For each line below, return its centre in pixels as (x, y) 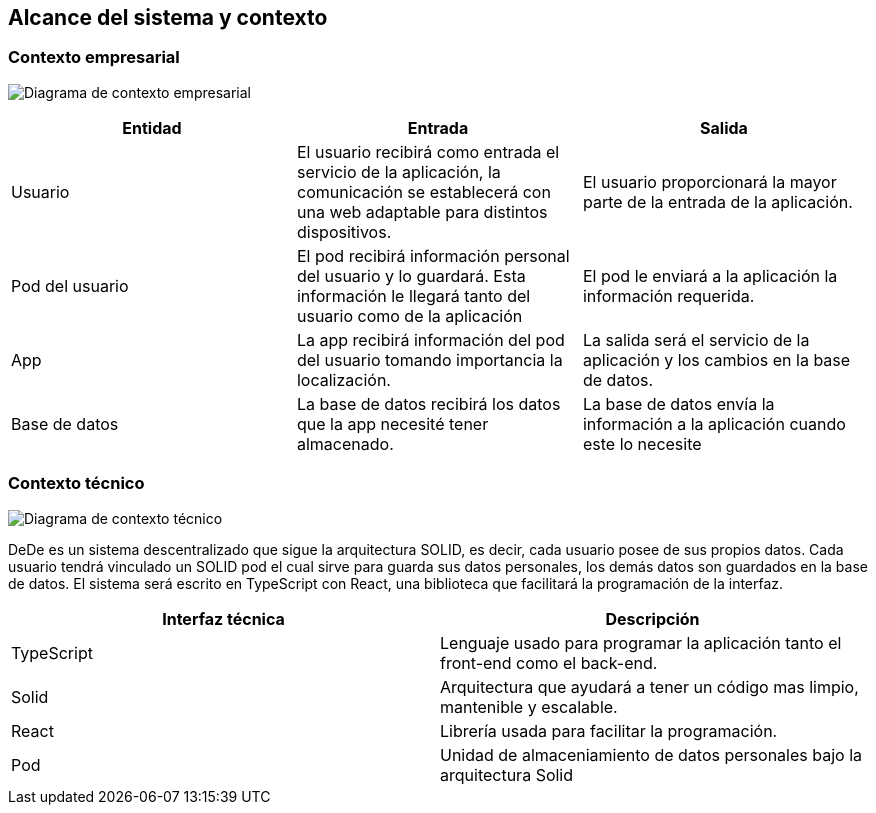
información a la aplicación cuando (714, 423)
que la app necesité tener (392, 423)
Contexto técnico (76, 483)
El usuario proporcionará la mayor (709, 181)
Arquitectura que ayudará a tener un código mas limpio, (649, 686)
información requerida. (668, 295)
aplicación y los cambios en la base (716, 359)
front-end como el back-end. (549, 662)
